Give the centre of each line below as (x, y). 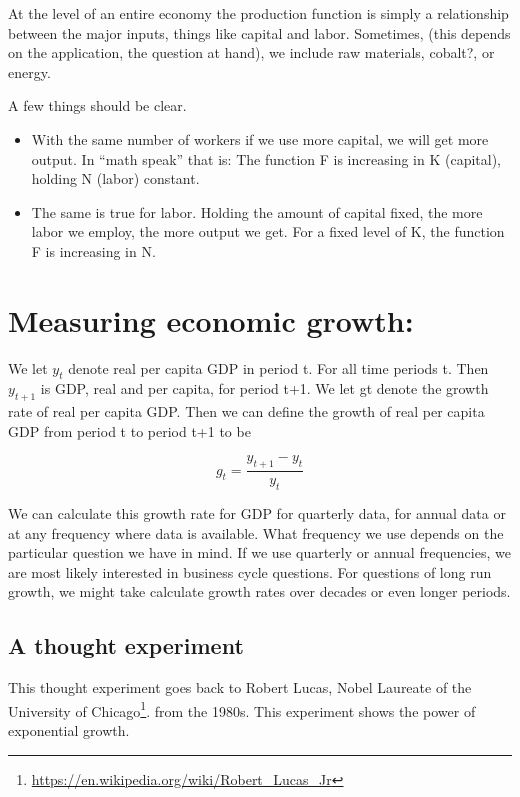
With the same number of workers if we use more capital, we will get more (260, 138)
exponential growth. (69, 730)
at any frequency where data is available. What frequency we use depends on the (256, 532)
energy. (29, 71)
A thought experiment (126, 645)
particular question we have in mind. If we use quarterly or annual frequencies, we (259, 552)
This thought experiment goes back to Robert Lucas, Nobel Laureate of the (240, 687)
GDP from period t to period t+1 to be (129, 430)
